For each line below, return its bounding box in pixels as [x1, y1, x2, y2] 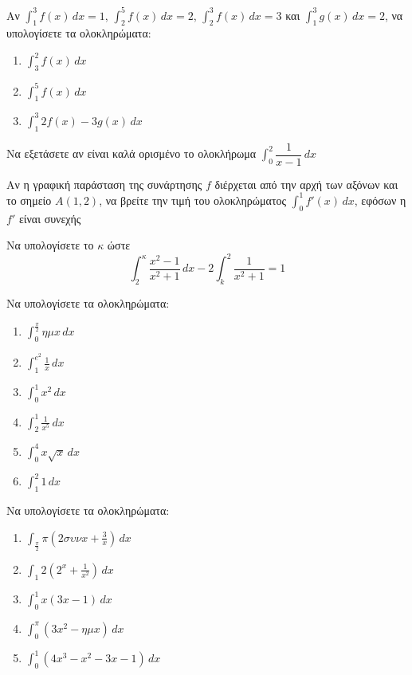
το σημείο [6, 191, 52, 208]
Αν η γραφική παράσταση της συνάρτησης [6, 175, 202, 192]
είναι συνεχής [18, 210, 81, 226]
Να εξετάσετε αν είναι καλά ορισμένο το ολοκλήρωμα [6, 145, 257, 162]
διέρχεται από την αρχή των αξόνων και [214, 175, 398, 192]
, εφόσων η [354, 191, 406, 208]
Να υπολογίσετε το [6, 237, 94, 253]
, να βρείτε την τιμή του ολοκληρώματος [99, 191, 287, 208]
